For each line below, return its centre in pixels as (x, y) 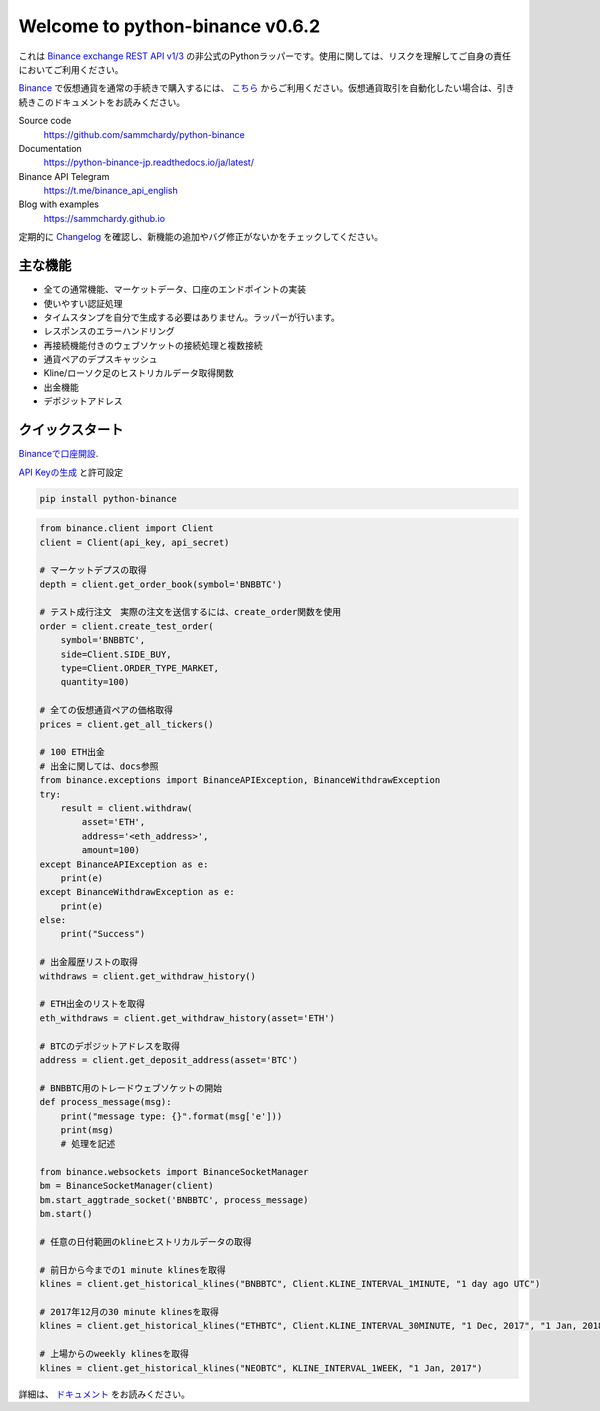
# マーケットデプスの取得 (93, 570)
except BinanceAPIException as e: (124, 864)
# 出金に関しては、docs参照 (99, 766)
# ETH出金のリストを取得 (92, 1004)
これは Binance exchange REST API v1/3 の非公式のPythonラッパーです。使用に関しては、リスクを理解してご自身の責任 (265, 56)
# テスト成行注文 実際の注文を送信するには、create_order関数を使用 (190, 612)
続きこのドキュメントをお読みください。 (101, 102)
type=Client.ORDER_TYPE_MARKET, (140, 668)
